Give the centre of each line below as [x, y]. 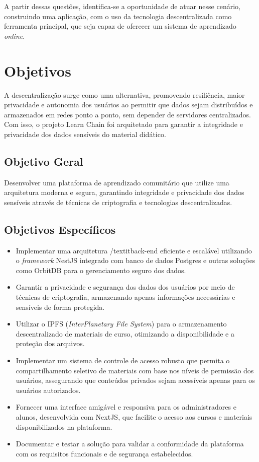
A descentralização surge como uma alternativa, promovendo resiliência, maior [124, 94]
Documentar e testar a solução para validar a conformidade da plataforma [130, 444]
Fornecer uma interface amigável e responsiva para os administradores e [126, 407]
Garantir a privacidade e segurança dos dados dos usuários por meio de [125, 287]
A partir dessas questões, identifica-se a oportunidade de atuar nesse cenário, [122, 6]
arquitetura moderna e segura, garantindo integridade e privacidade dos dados [124, 192]
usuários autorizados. [48, 390]
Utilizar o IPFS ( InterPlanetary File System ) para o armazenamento [121, 324]
